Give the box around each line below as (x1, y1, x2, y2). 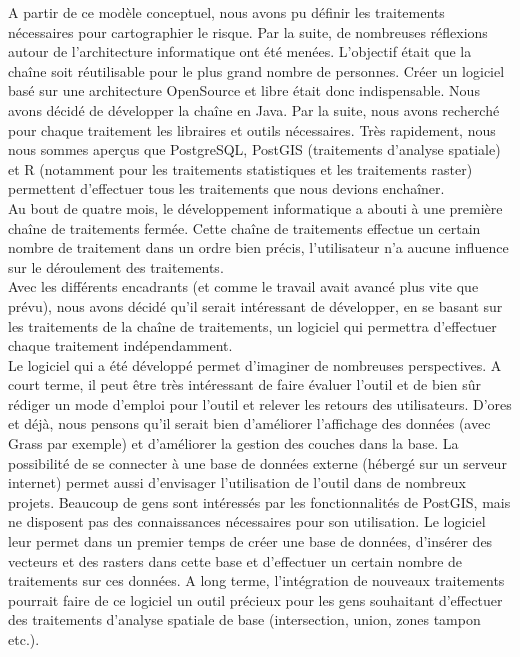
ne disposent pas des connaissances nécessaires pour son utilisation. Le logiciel (8, 511, 486, 532)
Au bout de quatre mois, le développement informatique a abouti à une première (8, 197, 503, 218)
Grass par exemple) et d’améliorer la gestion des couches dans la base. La (8, 433, 459, 454)
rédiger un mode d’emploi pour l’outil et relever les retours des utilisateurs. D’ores (8, 393, 512, 414)
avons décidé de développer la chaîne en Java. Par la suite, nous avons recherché (8, 99, 500, 120)
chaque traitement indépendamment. (8, 335, 233, 356)
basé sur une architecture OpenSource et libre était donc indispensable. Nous (8, 80, 480, 101)
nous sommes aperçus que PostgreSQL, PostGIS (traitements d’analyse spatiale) (8, 139, 501, 160)
